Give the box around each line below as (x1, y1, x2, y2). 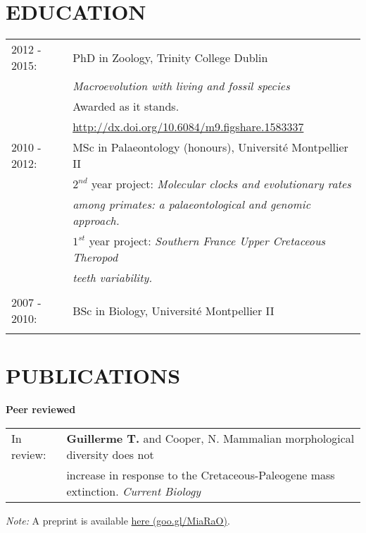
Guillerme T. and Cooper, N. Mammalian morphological (66, 429, 355, 446)
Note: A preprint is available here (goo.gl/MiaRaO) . (6, 513, 230, 527)
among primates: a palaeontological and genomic (72, 196, 311, 213)
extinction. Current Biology (66, 482, 201, 499)
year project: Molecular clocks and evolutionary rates (91, 176, 351, 192)
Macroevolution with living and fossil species (72, 78, 290, 94)
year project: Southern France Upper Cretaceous (89, 233, 326, 250)
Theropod (72, 249, 118, 266)
